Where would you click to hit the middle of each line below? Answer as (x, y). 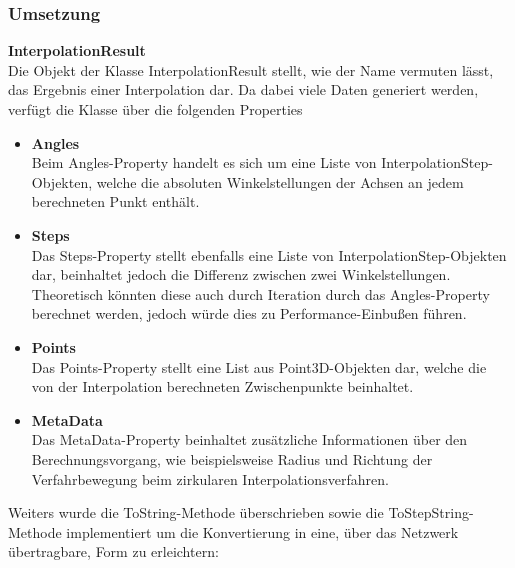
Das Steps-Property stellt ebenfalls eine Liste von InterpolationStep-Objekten (269, 254)
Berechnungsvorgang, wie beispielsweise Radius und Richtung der (232, 458)
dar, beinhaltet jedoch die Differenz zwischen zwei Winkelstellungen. (241, 274)
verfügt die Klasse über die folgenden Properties (155, 109)
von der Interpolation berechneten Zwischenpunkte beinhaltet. (222, 386)
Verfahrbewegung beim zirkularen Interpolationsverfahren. (210, 478)
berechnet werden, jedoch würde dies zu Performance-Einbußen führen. (249, 313)
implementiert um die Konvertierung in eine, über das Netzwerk (262, 531)
